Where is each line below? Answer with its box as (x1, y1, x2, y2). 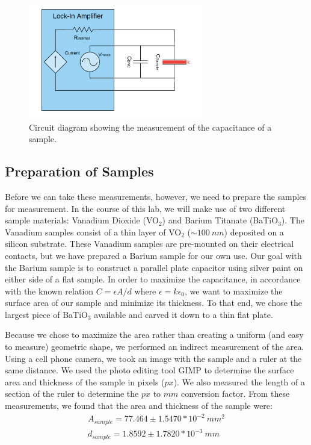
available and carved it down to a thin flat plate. (94, 308, 273, 320)
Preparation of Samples (5, 162, 154, 181)
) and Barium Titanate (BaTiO (162, 214, 279, 226)
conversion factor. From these (181, 387, 290, 400)
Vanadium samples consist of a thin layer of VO (5, 225, 182, 238)
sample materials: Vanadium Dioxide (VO (5, 214, 159, 226)
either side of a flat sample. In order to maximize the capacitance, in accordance (5, 273, 301, 285)
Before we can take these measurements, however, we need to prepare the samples (5, 190, 307, 202)
